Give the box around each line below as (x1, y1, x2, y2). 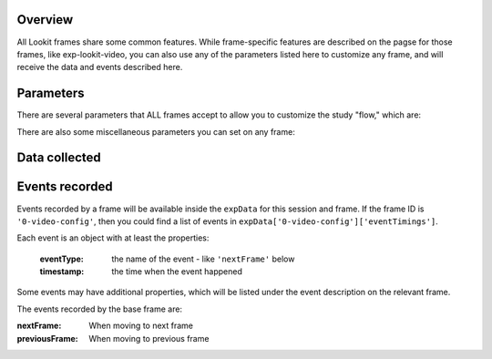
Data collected (16, 150, 102, 166)
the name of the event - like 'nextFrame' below (111, 253, 295, 264)
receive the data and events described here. (16, 62, 183, 73)
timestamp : (39, 266, 85, 277)
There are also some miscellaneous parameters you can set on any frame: (16, 126, 295, 137)
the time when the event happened (111, 266, 243, 277)
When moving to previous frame (88, 333, 210, 344)
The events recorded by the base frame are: (16, 303, 182, 314)
